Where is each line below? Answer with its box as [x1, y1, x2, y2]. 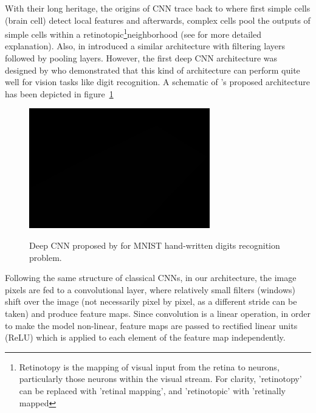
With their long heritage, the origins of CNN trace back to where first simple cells [5, 2, 311, 14]
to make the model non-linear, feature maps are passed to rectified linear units [5, 319, 298, 331]
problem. [29, 251, 62, 263]
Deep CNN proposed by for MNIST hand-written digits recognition [29, 239, 280, 252]
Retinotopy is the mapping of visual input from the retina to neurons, [19, 360, 280, 373]
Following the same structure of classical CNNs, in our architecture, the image [5, 271, 297, 284]
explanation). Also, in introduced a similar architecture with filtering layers [5, 40, 285, 52]
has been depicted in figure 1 [5, 87, 114, 100]
